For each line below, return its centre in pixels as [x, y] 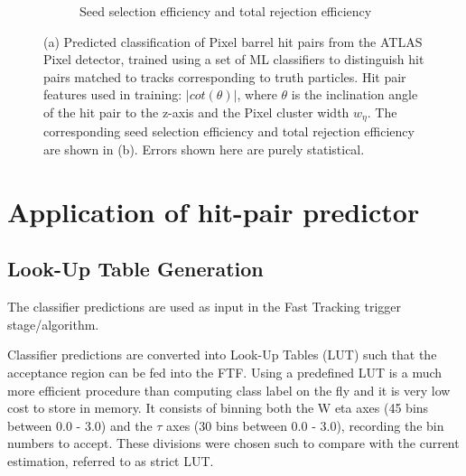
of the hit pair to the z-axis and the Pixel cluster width [196, 112]
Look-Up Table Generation [135, 269]
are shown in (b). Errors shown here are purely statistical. [204, 149]
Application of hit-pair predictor [214, 211]
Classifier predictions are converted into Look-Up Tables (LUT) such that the [222, 355]
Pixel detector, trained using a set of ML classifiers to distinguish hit [234, 59]
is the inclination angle [354, 94]
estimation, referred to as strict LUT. [111, 460]
